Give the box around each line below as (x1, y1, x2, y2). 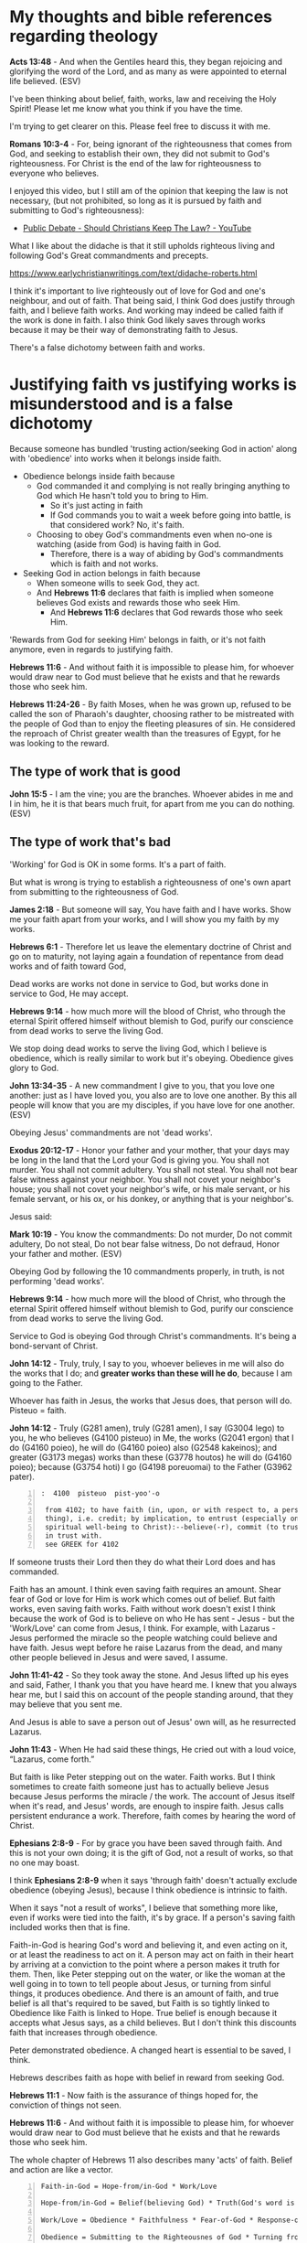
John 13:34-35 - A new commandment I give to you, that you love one (9, 1079, 276, 1090)
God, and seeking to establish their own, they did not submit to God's (9, 148, 270, 159)
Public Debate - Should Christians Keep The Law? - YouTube (22, 222, 252, 233)
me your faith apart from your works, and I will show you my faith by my (9, 913, 280, 925)
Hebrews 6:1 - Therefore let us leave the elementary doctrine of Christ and (9, 940, 292, 952)
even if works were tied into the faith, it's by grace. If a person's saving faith (9, 1912, 295, 1923)
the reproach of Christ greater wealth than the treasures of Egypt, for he (9, 727, 281, 738)
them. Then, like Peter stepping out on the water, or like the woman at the (9, 1969, 286, 1980)
